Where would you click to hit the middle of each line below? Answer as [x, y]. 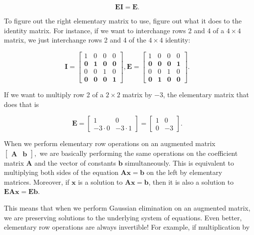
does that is [22, 104]
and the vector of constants [75, 162]
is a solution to [100, 182]
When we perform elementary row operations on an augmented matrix [110, 143]
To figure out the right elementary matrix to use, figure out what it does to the [123, 21]
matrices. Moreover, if [37, 182]
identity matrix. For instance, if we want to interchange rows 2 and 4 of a [114, 30]
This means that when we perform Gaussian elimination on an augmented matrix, [127, 208]
